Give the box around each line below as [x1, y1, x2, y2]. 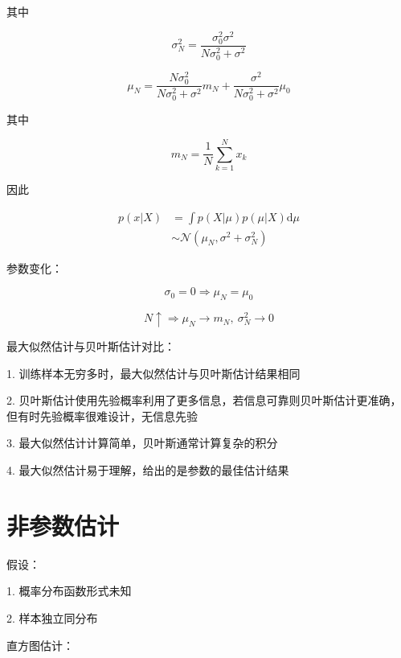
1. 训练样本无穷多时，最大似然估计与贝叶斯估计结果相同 [6, 364, 301, 381]
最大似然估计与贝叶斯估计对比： [6, 338, 175, 355]
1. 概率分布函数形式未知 [6, 582, 132, 599]
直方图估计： [6, 636, 74, 653]
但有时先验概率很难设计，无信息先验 [6, 407, 198, 424]
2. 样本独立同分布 [6, 609, 98, 626]
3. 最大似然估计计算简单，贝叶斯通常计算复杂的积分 [6, 434, 278, 451]
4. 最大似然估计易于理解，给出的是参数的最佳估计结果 [6, 462, 289, 479]
